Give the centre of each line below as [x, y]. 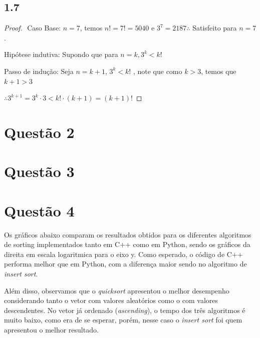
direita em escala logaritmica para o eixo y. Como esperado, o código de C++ [123, 254]
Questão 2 [39, 132]
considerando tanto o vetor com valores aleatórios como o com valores [111, 300]
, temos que [219, 71]
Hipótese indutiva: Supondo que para [61, 54]
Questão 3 [39, 171]
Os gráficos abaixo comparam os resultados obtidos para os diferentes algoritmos [128, 234]
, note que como [158, 71]
